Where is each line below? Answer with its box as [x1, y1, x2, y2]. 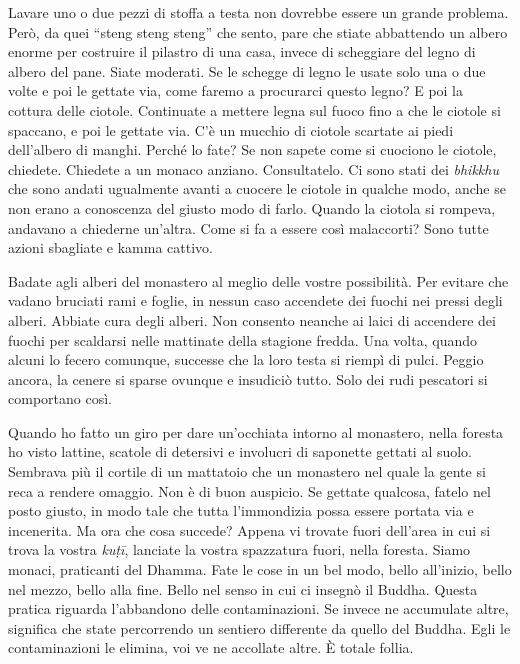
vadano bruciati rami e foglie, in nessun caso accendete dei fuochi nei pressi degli [8, 290, 503, 311]
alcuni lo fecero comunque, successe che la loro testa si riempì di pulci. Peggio [8, 349, 484, 370]
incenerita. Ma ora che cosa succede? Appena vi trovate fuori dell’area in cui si [8, 519, 491, 540]
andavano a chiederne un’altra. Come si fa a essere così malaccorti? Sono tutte [8, 217, 489, 238]
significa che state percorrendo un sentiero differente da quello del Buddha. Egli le [8, 617, 511, 638]
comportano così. [8, 388, 112, 409]
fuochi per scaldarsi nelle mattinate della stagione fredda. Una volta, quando [8, 329, 477, 350]
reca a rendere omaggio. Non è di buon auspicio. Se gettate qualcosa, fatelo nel [8, 480, 491, 501]
